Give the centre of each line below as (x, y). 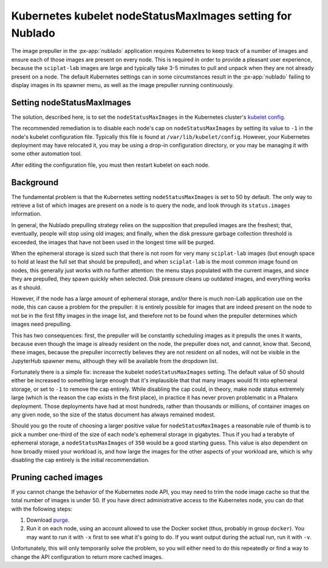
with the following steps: (42, 509)
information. (26, 214)
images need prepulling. (42, 324)
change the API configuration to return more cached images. (87, 556)
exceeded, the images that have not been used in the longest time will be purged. (113, 242)
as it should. (26, 287)
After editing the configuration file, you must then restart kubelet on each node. (111, 165)
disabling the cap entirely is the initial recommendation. (80, 460)
